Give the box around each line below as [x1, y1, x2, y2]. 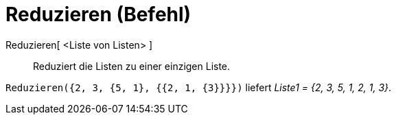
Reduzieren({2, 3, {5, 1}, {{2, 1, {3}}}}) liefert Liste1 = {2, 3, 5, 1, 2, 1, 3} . [5, 81, 392, 93]
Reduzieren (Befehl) [5, 3, 191, 26]
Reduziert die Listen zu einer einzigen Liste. [33, 60, 231, 72]
